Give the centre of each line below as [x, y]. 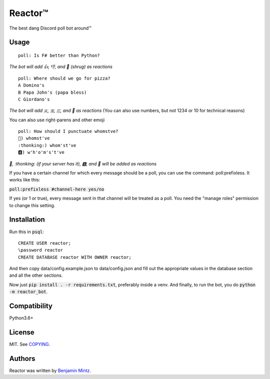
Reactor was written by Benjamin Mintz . [50, 370]
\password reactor [41, 250]
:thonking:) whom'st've [47, 145]
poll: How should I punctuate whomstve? [68, 131]
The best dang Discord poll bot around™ [50, 28]
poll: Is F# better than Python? [59, 55]
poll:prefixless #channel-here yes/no [57, 189]
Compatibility [31, 306]
